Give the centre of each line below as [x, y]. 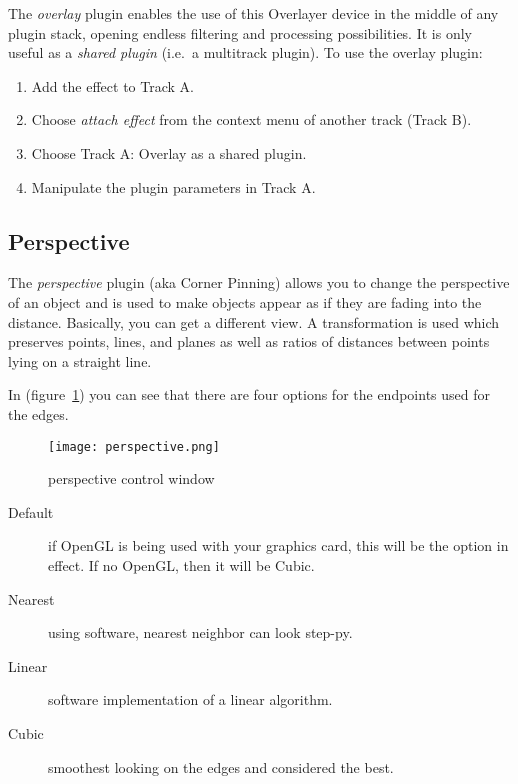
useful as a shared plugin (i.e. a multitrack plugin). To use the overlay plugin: [245, 52]
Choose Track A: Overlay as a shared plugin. [169, 152]
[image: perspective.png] [134, 446]
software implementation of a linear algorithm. [190, 699]
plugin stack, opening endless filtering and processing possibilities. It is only [240, 32]
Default [31, 511]
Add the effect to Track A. [112, 85]
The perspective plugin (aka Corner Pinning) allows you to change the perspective [259, 282]
